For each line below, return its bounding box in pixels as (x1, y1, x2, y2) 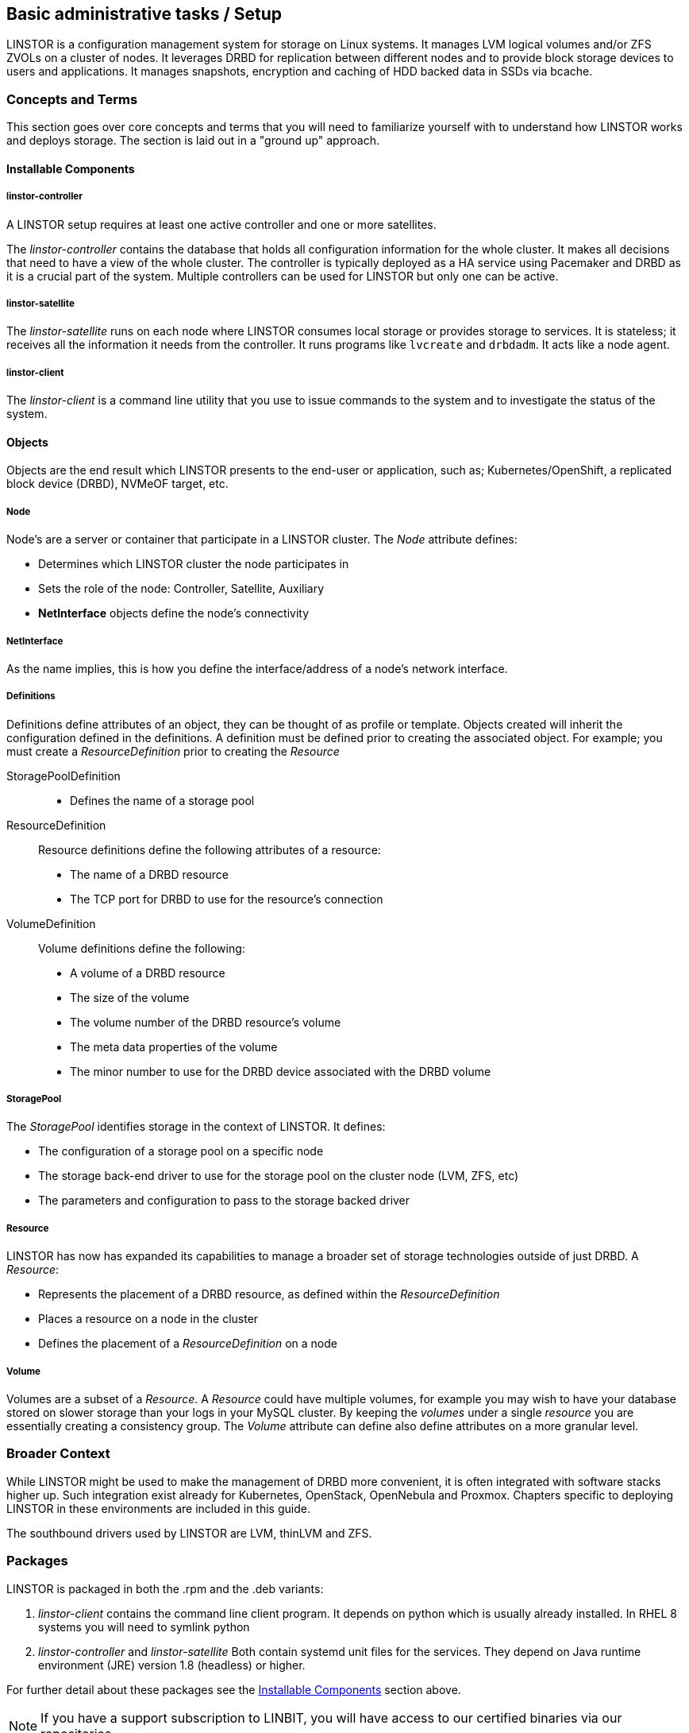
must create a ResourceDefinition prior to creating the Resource (6, 744, 340, 758)
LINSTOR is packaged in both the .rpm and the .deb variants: (6, 1581, 324, 1596)
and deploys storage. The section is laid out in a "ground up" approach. (6, 133, 379, 148)
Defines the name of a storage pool (70, 793, 255, 807)
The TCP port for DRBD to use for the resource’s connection (70, 892, 383, 906)
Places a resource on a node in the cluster (38, 1312, 259, 1326)
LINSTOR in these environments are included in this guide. (6, 1501, 310, 1515)
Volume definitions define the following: (38, 941, 245, 955)
